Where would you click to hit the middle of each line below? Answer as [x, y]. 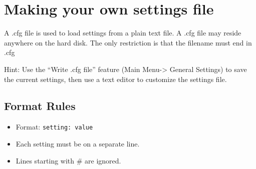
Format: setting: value [54, 127]
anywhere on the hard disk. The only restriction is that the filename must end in [128, 42]
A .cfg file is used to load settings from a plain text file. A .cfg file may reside [123, 33]
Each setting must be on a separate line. [78, 143]
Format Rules [40, 106]
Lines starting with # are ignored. [68, 160]
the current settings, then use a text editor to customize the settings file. [115, 79]
